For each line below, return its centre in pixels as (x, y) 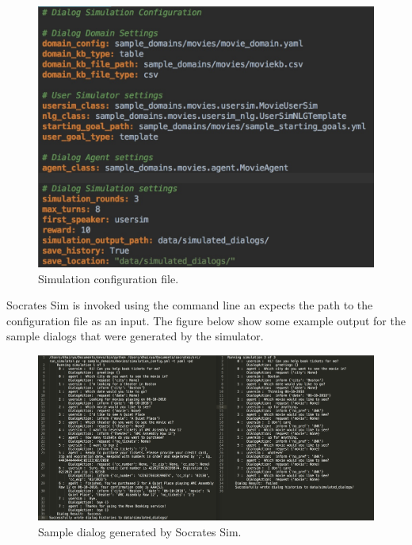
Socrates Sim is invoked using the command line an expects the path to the (190, 305)
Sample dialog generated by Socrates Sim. (140, 531)
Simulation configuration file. (109, 278)
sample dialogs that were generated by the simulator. (135, 336)
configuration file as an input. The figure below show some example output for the (206, 320)
